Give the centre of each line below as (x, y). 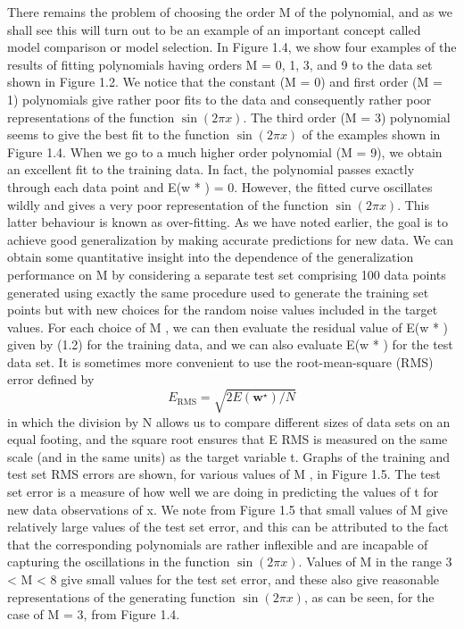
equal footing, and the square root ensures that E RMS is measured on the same (228, 439)
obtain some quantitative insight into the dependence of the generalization (211, 257)
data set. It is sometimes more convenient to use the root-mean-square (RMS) (220, 361)
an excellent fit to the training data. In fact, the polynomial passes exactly (211, 169)
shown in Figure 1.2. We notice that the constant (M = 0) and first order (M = (225, 82)
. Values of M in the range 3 (375, 562)
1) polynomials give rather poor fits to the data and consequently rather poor (220, 99)
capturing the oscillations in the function (119, 562)
